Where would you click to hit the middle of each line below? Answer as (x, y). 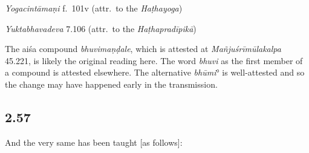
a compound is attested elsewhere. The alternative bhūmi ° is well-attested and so (155, 72)
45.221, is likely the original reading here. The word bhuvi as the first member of (154, 60)
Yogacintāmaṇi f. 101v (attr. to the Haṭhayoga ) (94, 8)
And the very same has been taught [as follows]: (94, 142)
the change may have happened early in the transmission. (111, 84)
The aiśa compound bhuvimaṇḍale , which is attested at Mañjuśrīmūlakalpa (143, 49)
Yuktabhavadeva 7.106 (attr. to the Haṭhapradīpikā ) (101, 28)
